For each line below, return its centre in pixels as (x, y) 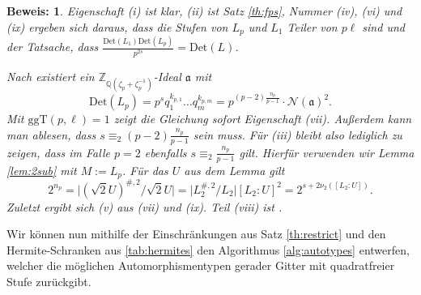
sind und (383, 26)
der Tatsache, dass (53, 47)
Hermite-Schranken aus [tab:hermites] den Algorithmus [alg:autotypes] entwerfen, (208, 249)
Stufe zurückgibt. (49, 281)
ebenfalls (166, 152)
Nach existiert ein (51, 76)
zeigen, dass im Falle (58, 152)
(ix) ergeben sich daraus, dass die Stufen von (117, 26)
